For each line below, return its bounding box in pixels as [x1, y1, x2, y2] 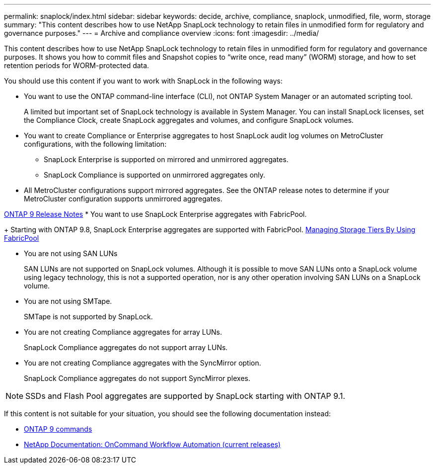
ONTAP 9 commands [24, 425, 92, 433]
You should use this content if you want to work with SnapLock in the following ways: [4, 77, 283, 85]
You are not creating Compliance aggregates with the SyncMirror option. [24, 359, 261, 367]
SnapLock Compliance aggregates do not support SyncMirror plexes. [24, 374, 251, 382]
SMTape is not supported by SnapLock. [24, 312, 153, 321]
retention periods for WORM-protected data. [4, 61, 149, 70]
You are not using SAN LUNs [24, 249, 118, 258]
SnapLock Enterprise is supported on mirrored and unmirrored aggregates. [44, 155, 289, 164]
